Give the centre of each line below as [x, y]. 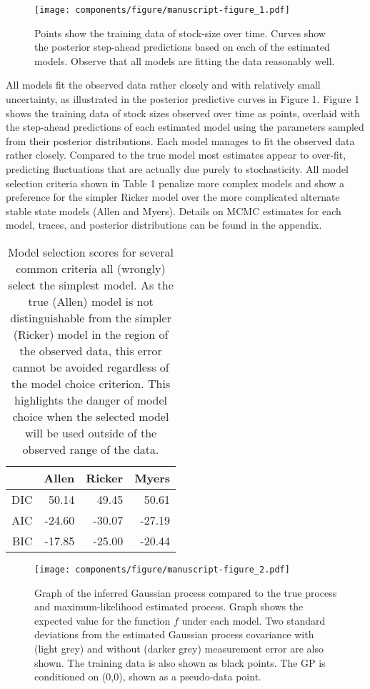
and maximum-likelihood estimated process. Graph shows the [169, 606]
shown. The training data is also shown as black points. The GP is [180, 662]
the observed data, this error [91, 350]
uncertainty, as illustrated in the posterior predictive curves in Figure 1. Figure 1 [183, 99]
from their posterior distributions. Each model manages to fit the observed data [180, 140]
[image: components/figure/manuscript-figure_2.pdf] [162, 569]
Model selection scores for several [91, 252]
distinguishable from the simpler [91, 317]
